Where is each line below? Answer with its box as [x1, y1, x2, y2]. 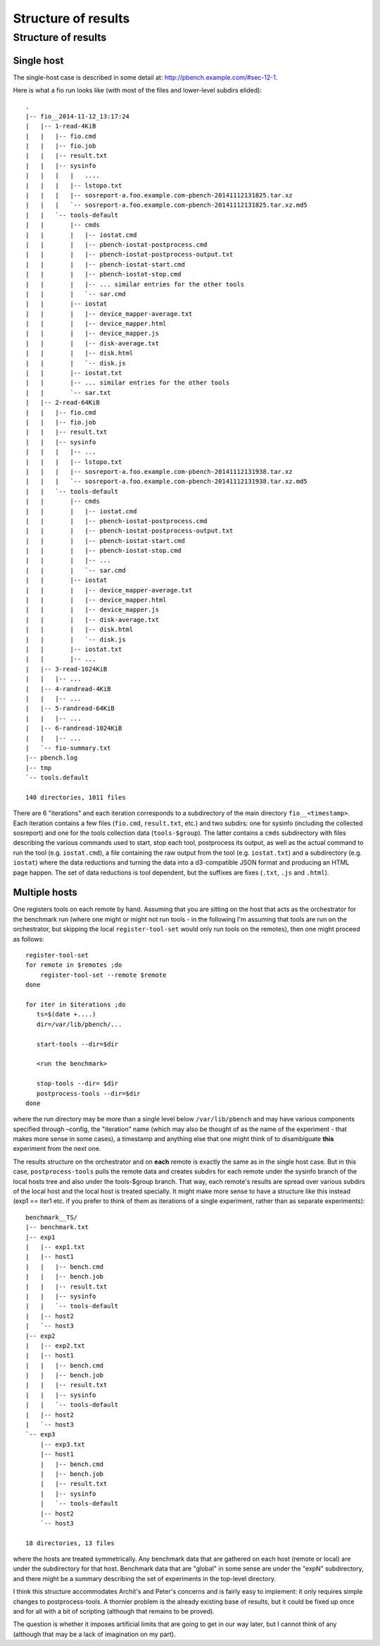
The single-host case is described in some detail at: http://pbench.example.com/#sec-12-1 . [13, 73, 278, 81]
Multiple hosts [13, 886, 77, 898]
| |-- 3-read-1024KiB [25, 665, 108, 673]
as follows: [13, 934, 45, 943]
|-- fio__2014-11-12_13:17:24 [25, 112, 130, 120]
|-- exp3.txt [39, 1440, 85, 1449]
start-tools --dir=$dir [36, 1040, 119, 1048]
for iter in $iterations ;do [25, 1001, 126, 1008]
